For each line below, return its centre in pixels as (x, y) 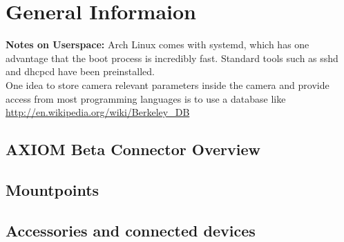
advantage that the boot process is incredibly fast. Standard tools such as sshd (172, 58)
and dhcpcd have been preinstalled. (80, 71)
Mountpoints (52, 189)
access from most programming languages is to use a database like (146, 98)
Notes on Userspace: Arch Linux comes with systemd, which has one (157, 44)
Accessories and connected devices (131, 230)
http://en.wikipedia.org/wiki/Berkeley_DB (98, 112)
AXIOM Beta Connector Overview (133, 149)
